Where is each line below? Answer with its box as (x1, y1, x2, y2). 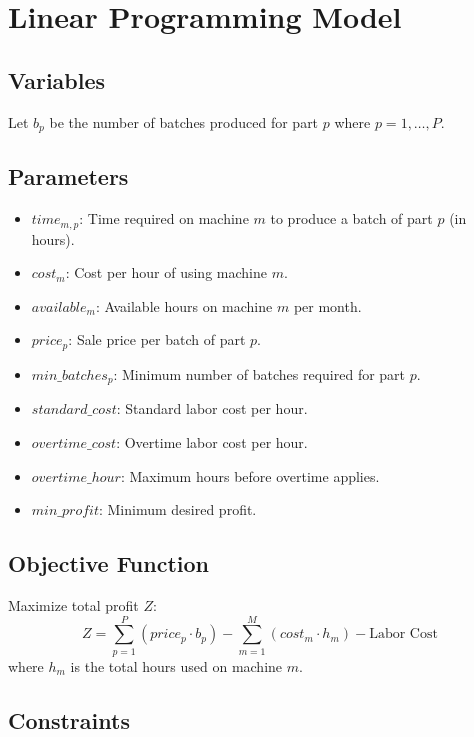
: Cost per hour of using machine (65, 262, 267, 283)
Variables (8, 64, 106, 95)
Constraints (8, 704, 130, 735)
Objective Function (8, 548, 210, 579)
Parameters (8, 161, 129, 192)
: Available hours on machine (95, 295, 273, 316)
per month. (293, 295, 362, 316)
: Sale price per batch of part (68, 329, 246, 350)
